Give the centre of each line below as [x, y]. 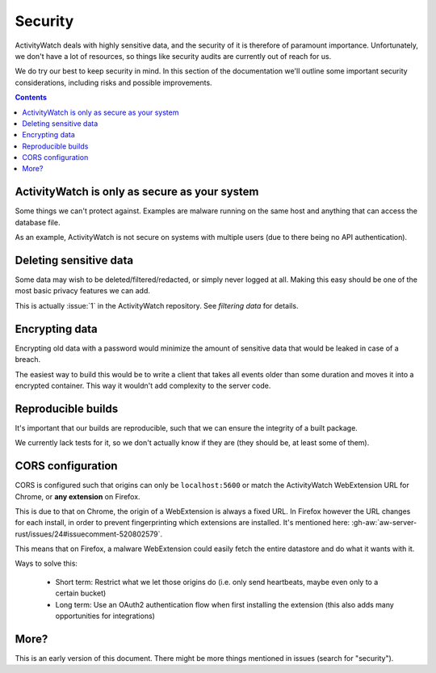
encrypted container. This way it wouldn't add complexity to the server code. [143, 385]
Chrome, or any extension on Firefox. [78, 496]
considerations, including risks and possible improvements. [114, 82]
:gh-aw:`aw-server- [384, 523]
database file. [38, 222]
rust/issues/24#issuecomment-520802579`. [89, 534]
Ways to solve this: [46, 564]
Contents [31, 98]
